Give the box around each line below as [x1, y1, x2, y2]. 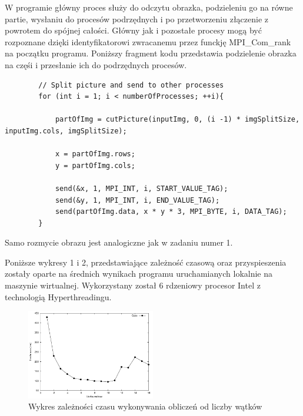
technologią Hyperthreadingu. [5, 290, 112, 303]
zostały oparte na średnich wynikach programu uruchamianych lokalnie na [5, 267, 273, 280]
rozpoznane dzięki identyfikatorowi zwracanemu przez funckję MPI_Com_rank [5, 35, 291, 48]
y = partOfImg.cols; [55, 161, 135, 170]
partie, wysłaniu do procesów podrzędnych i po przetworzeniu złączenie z [5, 12, 269, 25]
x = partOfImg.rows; [55, 150, 135, 159]
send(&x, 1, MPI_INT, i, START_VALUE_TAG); [55, 184, 228, 193]
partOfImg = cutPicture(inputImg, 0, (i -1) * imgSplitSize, [55, 115, 300, 124]
